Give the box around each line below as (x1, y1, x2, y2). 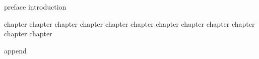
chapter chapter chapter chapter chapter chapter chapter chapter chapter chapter (4, 18, 255, 29)
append (4, 45, 27, 55)
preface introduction (4, 2, 67, 12)
